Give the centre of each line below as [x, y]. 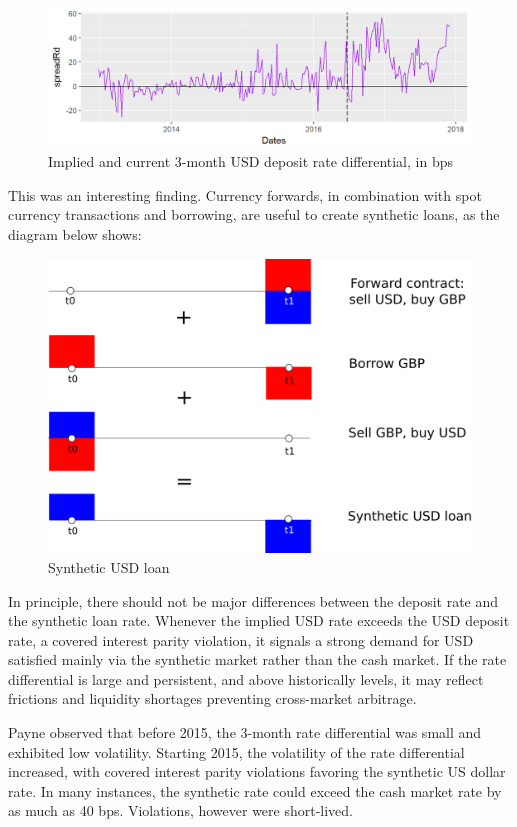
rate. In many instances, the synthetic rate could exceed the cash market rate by [255, 790]
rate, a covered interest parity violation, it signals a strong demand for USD [241, 639]
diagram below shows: [75, 233]
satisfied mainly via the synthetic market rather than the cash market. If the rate [257, 659]
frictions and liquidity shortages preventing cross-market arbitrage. [212, 698]
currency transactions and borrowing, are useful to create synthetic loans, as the [254, 214]
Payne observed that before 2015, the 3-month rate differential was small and [245, 732]
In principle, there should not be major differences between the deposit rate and [253, 600]
